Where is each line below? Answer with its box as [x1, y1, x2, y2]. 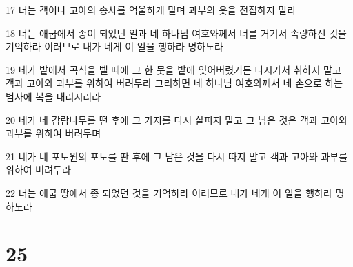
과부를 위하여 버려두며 [6, 126, 101, 140]
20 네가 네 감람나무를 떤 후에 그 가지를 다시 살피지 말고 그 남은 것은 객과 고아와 [6, 112, 348, 127]
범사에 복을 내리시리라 [6, 89, 101, 103]
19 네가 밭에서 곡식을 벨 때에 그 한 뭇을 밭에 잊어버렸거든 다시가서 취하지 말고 [6, 62, 341, 76]
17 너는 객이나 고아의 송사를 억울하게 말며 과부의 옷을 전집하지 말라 [6, 3, 296, 17]
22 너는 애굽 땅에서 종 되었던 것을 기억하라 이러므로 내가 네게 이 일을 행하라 [6, 185, 332, 200]
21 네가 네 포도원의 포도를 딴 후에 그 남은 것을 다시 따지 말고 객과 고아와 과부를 [6, 149, 348, 163]
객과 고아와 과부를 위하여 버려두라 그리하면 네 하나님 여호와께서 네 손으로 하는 [6, 76, 343, 90]
